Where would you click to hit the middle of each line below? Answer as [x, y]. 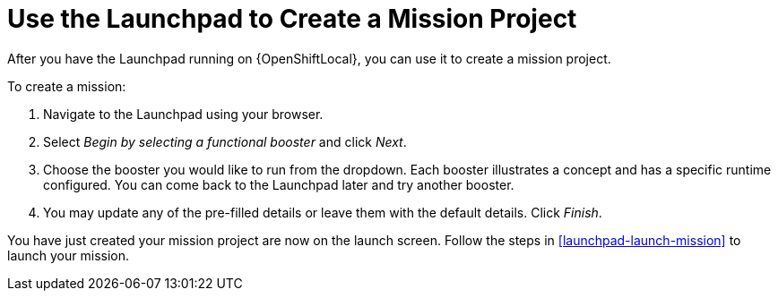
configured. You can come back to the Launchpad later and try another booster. [279, 184]
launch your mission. [69, 255]
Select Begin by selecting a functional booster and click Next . [225, 141]
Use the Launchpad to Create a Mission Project [292, 19]
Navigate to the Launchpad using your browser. [183, 114]
